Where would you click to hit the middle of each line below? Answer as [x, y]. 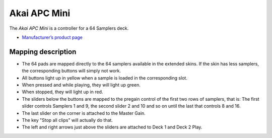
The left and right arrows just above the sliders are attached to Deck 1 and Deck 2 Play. [112, 127]
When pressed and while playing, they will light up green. [81, 85]
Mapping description [43, 52]
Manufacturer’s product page [52, 37]
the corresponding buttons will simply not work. [71, 71]
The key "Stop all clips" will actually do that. [67, 120]
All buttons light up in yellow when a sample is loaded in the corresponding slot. [105, 78]
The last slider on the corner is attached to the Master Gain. [84, 113]
